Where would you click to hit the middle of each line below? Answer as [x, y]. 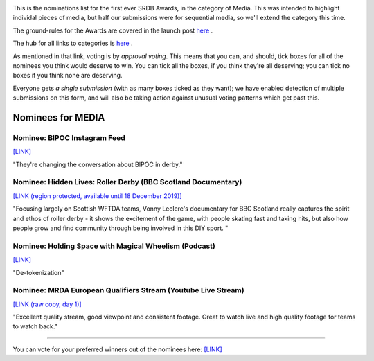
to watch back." [35, 326]
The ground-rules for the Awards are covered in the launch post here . [113, 30]
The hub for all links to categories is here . [73, 43]
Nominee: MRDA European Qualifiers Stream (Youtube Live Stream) [129, 290]
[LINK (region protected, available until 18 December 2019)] [98, 196]
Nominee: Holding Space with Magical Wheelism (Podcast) [114, 246]
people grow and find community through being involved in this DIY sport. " [121, 228]
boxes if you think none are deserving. [68, 76]
